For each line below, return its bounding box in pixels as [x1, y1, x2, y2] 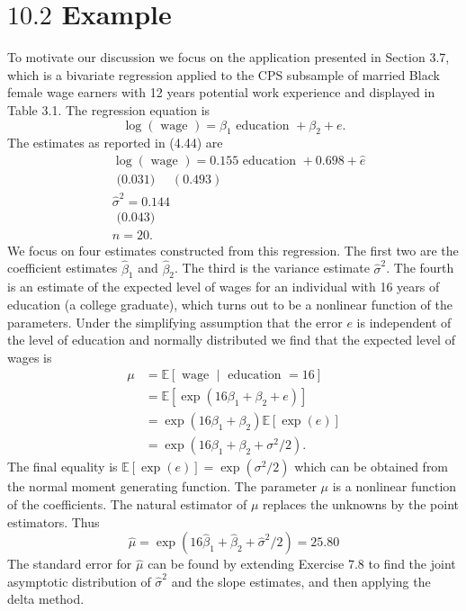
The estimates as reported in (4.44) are [7, 133, 223, 152]
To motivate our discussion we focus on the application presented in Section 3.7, [7, 48, 450, 67]
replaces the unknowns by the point [262, 495, 459, 514]
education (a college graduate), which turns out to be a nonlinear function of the [7, 294, 453, 313]
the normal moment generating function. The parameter [7, 477, 317, 496]
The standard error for [7, 554, 132, 573]
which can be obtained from [294, 457, 449, 476]
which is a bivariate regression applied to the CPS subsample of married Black [7, 65, 440, 84]
